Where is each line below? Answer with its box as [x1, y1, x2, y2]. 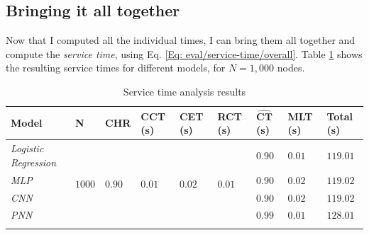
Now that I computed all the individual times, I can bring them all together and [6, 33, 356, 47]
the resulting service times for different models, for [6, 60, 226, 75]
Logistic [11, 141, 44, 156]
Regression [11, 154, 57, 169]
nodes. [277, 60, 305, 75]
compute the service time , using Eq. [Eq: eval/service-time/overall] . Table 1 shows [6, 46, 363, 61]
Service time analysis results [123, 84, 246, 98]
